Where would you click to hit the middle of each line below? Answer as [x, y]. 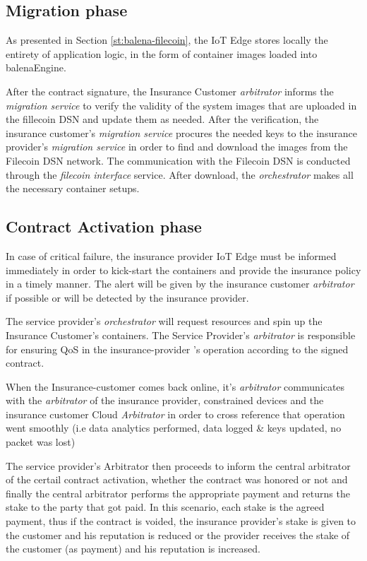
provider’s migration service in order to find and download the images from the [177, 147]
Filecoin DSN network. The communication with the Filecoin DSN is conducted [178, 160]
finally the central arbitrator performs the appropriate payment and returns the [178, 493]
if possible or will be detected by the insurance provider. [127, 297]
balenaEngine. [36, 67]
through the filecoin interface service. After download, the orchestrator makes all [180, 174]
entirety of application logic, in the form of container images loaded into [162, 53]
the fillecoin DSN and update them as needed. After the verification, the [162, 119]
